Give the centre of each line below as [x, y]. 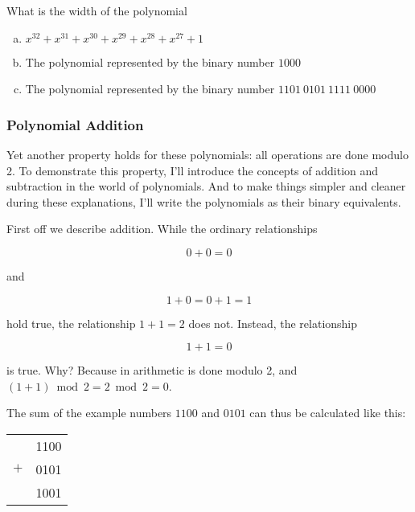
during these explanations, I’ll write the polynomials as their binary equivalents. [204, 201]
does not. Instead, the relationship [273, 323]
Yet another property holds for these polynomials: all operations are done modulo [207, 154]
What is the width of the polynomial [97, 10]
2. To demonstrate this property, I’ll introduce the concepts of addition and [193, 170]
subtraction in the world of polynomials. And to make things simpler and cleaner [206, 186]
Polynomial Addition [75, 124]
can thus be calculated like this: [328, 413]
